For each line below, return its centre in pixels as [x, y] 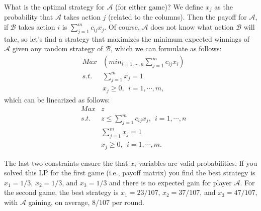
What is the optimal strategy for [54, 7]
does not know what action [192, 27]
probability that [29, 17]
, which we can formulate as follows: [166, 48]
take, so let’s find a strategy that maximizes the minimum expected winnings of [127, 38]
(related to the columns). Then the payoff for [177, 17]
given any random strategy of [58, 48]
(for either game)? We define [159, 7]
